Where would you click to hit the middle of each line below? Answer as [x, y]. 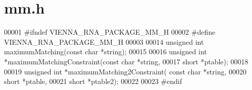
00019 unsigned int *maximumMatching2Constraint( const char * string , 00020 [125, 71]
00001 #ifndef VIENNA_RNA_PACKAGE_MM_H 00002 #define [110, 32]
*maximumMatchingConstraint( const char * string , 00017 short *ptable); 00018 [126, 61]
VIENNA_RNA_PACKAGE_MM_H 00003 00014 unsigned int [104, 41]
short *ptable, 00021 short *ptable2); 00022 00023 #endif [93, 81]
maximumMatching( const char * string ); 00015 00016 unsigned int [106, 52]
